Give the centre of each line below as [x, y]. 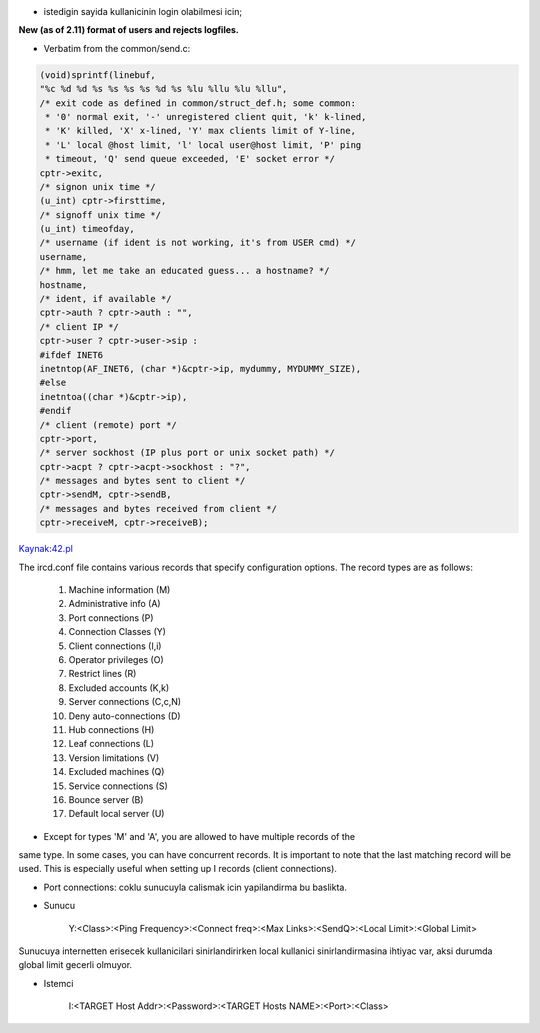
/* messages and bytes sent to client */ [142, 481]
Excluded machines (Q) [116, 772]
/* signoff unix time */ [100, 214]
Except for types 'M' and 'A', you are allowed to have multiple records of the [199, 836]
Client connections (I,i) [115, 646]
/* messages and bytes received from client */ [158, 508]
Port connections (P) [111, 617]
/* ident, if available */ [105, 299]
